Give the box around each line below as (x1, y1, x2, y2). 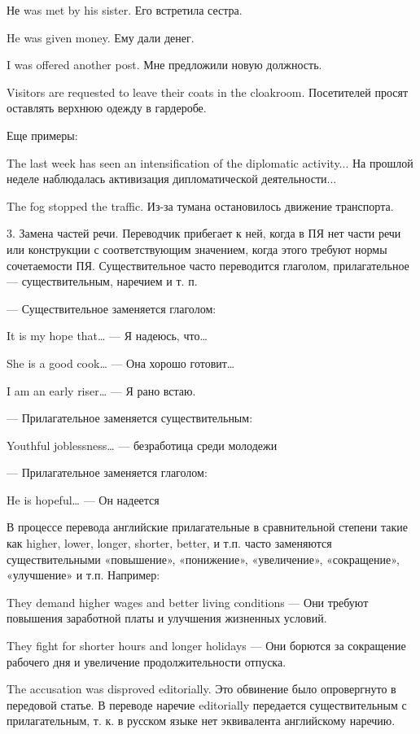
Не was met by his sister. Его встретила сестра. (7, 2, 243, 18)
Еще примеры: (7, 126, 78, 143)
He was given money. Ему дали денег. (7, 28, 195, 46)
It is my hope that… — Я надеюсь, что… (7, 327, 208, 344)
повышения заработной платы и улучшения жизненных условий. (7, 609, 327, 627)
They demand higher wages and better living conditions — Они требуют (7, 593, 369, 610)
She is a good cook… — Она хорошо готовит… (7, 354, 235, 371)
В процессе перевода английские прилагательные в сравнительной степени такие (7, 518, 408, 535)
